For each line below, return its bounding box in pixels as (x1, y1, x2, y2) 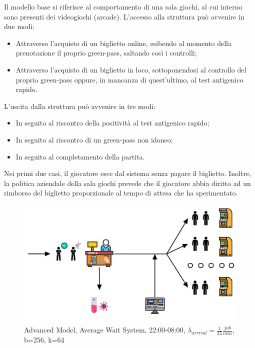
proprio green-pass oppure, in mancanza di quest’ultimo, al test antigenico (15, 74, 243, 84)
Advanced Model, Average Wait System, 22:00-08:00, (24, 324, 185, 335)
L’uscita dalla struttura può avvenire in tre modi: (4, 100, 155, 111)
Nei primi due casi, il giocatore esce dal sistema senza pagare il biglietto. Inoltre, (4, 168, 251, 178)
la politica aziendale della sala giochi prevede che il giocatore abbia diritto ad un (4, 177, 251, 188)
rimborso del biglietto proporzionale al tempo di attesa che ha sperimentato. (4, 187, 238, 198)
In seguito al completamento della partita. (15, 151, 145, 161)
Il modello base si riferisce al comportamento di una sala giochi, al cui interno (4, 1, 242, 11)
